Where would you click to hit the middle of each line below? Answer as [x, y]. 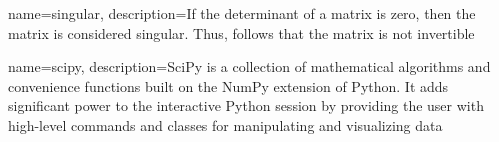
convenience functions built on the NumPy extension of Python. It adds [228, 85]
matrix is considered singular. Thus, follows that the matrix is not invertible [241, 32]
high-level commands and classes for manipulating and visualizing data [225, 124]
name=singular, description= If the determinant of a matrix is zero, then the [242, 13]
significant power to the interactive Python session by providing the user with [246, 105]
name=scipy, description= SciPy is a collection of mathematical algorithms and [249, 66]
